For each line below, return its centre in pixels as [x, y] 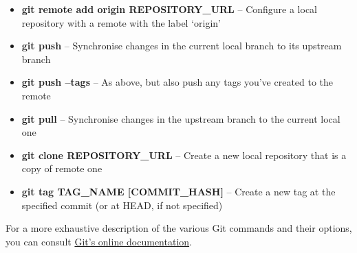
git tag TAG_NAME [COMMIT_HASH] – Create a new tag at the [178, 191]
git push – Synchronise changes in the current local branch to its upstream [182, 46]
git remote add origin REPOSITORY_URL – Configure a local [170, 9]
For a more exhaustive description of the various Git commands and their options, [179, 228]
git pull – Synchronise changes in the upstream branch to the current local [181, 118]
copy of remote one [62, 168]
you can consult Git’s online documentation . [99, 241]
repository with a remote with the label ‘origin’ [121, 22]
